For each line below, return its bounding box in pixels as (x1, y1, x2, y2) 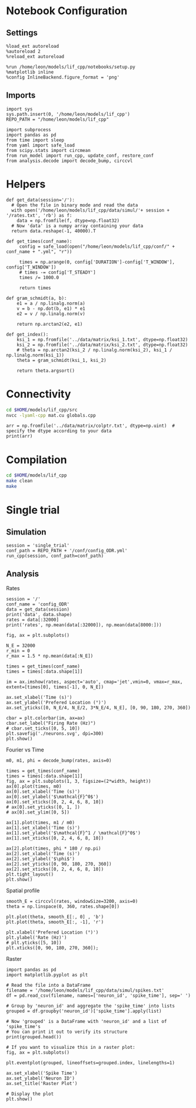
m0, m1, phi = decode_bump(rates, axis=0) (6, 757, 112, 763)
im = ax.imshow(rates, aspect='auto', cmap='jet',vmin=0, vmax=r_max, (6, 679, 183, 685)
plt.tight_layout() (6, 871, 54, 877)
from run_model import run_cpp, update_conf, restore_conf (6, 153, 154, 158)
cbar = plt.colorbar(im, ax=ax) (6, 715, 85, 721)
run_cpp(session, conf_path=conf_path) (6, 553, 104, 559)
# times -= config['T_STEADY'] (19, 269, 96, 276)
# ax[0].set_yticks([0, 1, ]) (6, 804, 81, 810)
